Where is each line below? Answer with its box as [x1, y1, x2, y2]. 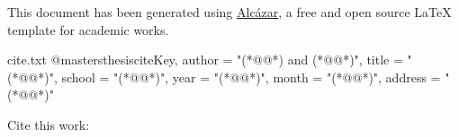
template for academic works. [7, 20, 169, 39]
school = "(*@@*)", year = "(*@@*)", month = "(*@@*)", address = [61, 67, 441, 86]
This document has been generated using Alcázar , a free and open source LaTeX [7, 3, 452, 21]
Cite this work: [7, 115, 90, 133]
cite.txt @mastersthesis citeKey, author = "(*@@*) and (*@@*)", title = [7, 50, 403, 69]
